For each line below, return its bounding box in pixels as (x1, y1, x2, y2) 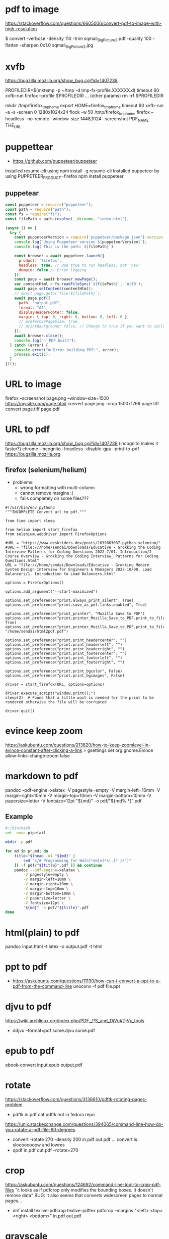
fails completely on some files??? (20, 495, 89, 501)
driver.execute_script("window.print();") (5, 691, 96, 696)
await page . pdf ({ (14, 296, 51, 301)
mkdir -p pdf (5, 840, 33, 845)
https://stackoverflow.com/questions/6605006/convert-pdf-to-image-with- (5, 20, 162, 26)
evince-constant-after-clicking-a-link (5, 747, 82, 753)
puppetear (5, 188, 39, 198)
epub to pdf (5, 1045, 55, 1057)
